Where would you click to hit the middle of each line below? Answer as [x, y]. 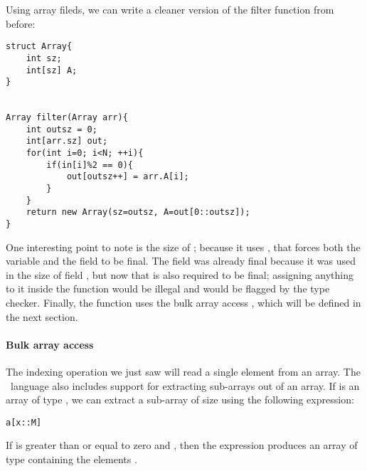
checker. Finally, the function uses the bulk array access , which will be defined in [183, 303]
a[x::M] [24, 422]
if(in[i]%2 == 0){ [90, 165]
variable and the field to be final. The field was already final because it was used [181, 261]
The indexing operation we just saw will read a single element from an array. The [183, 372]
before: [21, 23]
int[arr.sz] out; [67, 141]
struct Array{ [39, 47]
